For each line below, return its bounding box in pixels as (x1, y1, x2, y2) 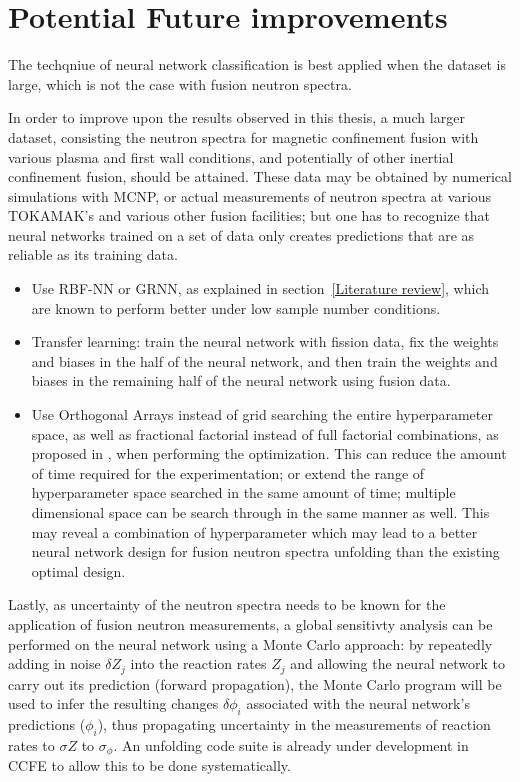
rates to (8, 734, 55, 755)
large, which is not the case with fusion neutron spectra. (8, 73, 352, 94)
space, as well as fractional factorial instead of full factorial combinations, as (31, 423, 499, 444)
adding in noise (8, 653, 101, 674)
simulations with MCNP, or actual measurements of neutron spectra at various (8, 185, 492, 206)
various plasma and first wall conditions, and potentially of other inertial (8, 146, 454, 167)
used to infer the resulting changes (8, 693, 219, 714)
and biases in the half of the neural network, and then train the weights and (31, 350, 498, 371)
